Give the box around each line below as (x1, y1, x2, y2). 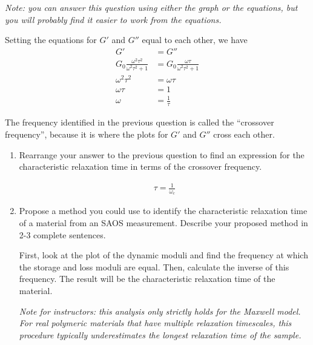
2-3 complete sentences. (19, 228, 106, 241)
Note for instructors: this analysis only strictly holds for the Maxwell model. (19, 304, 301, 317)
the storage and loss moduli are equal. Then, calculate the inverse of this (19, 260, 289, 273)
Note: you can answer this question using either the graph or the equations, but (5, 1, 298, 13)
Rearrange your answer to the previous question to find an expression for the (19, 148, 305, 161)
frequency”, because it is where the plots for (5, 127, 168, 140)
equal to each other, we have (142, 33, 248, 46)
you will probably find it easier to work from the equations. (5, 13, 222, 25)
